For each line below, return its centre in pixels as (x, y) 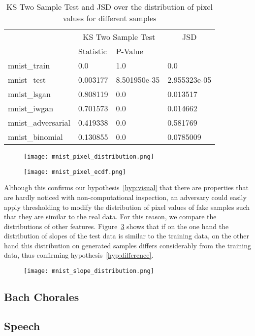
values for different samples (110, 18)
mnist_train (29, 65)
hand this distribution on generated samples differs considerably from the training (128, 245)
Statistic (92, 51)
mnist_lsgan (29, 94)
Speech (22, 325)
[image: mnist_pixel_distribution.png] (89, 157)
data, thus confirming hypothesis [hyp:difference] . (79, 255)
